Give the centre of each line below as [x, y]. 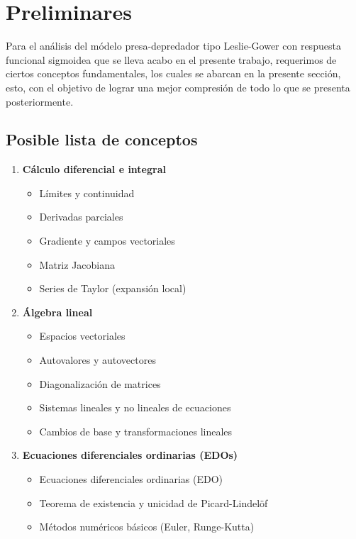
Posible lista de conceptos [102, 139]
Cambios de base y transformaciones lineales [136, 431]
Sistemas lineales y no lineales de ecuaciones [135, 407]
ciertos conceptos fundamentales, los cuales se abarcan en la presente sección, [173, 73]
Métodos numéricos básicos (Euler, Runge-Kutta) [147, 527]
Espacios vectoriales [82, 336]
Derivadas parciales [81, 217]
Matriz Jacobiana [77, 264]
